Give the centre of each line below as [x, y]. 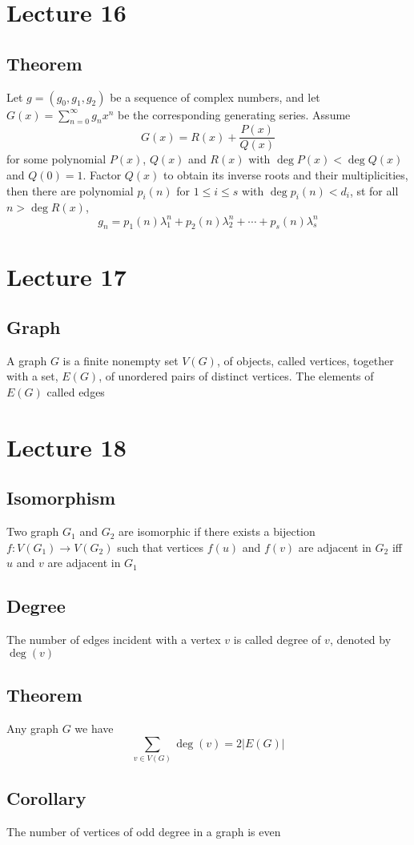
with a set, [32, 376]
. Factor [102, 175]
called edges [76, 392]
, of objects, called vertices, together [305, 360]
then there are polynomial [70, 190]
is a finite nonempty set [121, 360]
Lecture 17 [66, 276]
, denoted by [360, 640]
